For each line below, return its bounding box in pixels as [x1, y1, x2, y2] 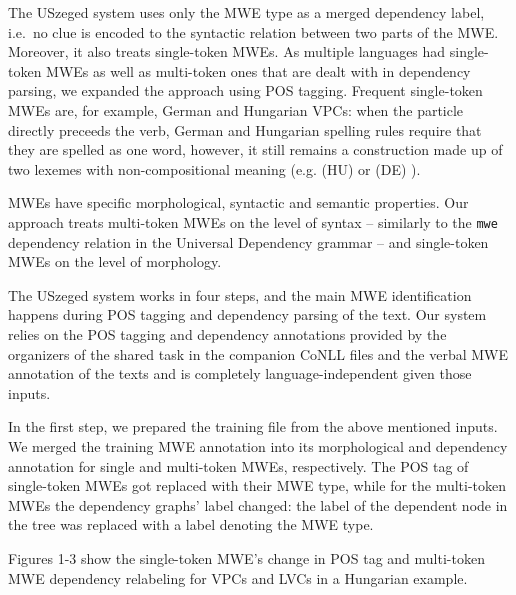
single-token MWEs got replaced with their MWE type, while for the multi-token [8, 475, 507, 496]
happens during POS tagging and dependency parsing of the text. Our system [8, 304, 487, 325]
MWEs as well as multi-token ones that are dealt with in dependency [46, 60, 471, 81]
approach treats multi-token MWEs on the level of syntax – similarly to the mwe [8, 211, 498, 232]
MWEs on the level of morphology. [8, 251, 222, 272]
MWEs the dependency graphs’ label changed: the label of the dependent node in [8, 494, 508, 515]
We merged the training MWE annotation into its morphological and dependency [8, 435, 508, 456]
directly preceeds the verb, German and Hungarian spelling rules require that [8, 119, 482, 140]
